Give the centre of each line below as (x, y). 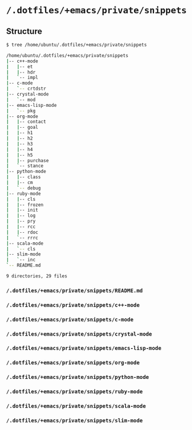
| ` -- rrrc (22, 238)
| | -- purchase (28, 160)
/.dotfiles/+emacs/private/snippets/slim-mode (75, 421)
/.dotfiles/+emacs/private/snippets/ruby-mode (75, 392)
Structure (24, 31)
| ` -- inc (21, 260)
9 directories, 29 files (37, 276)
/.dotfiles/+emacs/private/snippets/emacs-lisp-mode (84, 348)
